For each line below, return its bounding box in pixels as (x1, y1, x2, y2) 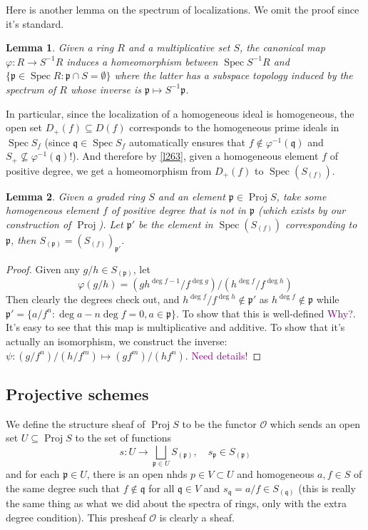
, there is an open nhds (86, 467, 188, 481)
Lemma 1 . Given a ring (6, 40, 114, 55)
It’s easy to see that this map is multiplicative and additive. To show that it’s (6, 320, 345, 335)
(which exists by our (257, 203, 346, 218)
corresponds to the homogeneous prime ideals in (129, 120, 339, 135)
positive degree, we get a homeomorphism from (6, 163, 212, 178)
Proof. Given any (6, 261, 80, 276)
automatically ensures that (128, 134, 246, 149)
